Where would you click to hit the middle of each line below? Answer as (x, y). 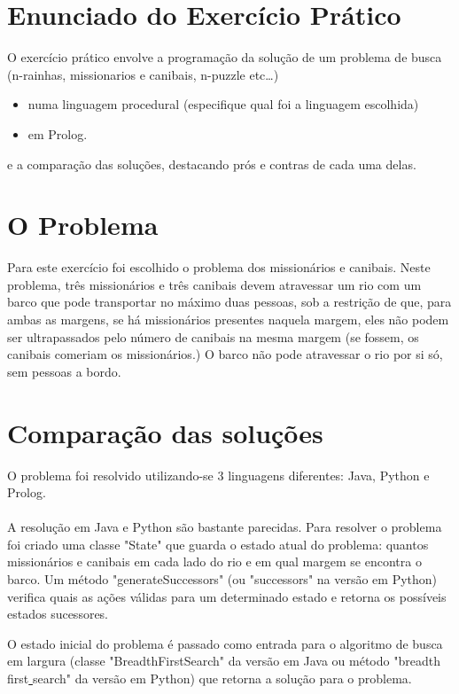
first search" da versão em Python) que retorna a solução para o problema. (210, 678)
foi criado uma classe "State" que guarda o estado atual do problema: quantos (218, 544)
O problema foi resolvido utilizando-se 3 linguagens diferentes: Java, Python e (218, 475)
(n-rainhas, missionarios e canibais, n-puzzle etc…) (143, 74)
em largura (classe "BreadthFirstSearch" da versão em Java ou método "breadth (224, 661)
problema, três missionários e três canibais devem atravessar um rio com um (214, 284)
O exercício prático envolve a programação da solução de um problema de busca (225, 57)
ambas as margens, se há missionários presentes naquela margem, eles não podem (228, 319)
